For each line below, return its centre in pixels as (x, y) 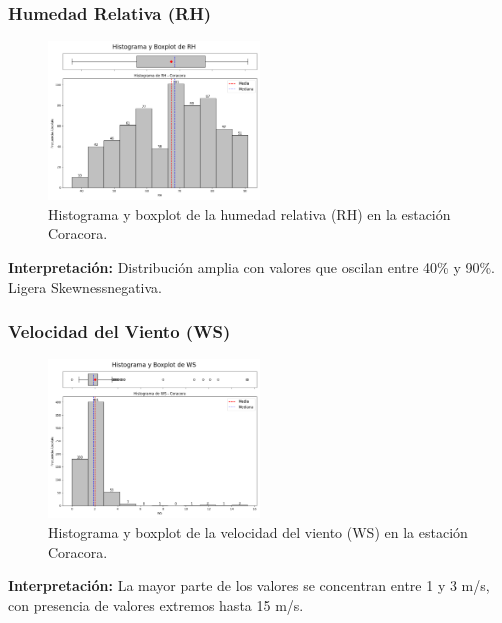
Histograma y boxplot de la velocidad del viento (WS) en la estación (258, 532)
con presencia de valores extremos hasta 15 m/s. (156, 604)
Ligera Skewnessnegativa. (85, 286)
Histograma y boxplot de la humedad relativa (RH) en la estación (249, 213)
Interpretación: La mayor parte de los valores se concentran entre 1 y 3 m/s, (249, 585)
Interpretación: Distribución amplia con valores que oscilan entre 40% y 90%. (252, 267)
